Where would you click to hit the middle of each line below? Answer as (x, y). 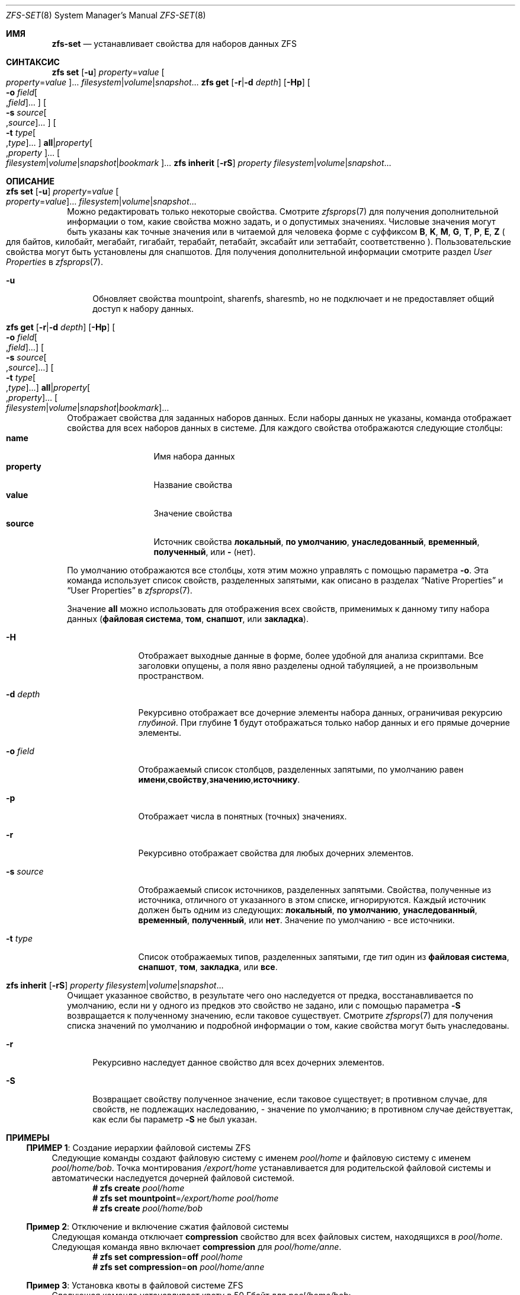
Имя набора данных (194, 456)
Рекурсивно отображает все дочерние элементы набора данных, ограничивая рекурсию (320, 712)
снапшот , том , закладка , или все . (208, 967)
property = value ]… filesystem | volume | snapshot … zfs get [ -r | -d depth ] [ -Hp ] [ (158, 82)
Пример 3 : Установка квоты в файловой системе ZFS (135, 1285)
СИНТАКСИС (33, 62)
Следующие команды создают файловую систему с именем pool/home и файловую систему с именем (261, 1158)
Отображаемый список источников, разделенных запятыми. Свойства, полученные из (315, 890)
